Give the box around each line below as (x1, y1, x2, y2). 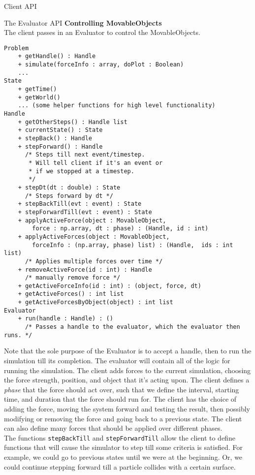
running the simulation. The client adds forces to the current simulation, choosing (4, 365, 251, 375)
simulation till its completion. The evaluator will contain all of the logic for (4, 355, 230, 365)
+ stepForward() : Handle (18, 143, 103, 150)
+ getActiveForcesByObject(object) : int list (18, 299, 173, 306)
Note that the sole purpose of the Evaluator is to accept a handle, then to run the (4, 346, 252, 356)
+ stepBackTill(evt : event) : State (18, 200, 142, 208)
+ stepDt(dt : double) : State (18, 184, 121, 191)
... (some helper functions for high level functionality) (18, 102, 216, 109)
